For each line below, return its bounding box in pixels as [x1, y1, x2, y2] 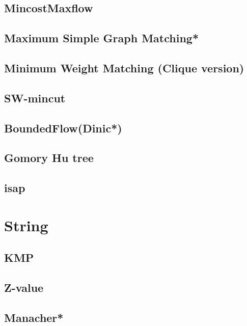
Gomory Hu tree [4, 150, 94, 166]
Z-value [4, 280, 44, 295]
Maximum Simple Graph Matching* [4, 30, 199, 46]
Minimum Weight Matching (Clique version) [4, 60, 244, 75]
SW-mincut [4, 90, 66, 105]
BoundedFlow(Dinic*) [4, 120, 122, 135]
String [4, 214, 48, 235]
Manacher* [4, 309, 64, 325]
